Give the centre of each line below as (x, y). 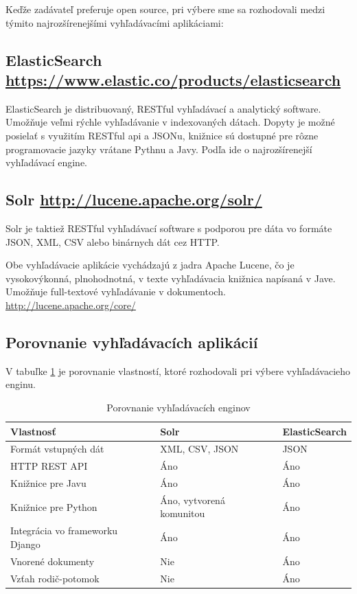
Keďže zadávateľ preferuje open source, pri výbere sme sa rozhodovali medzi (165, 9)
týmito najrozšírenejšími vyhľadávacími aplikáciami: (115, 22)
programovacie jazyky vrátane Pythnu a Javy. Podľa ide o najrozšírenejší (159, 149)
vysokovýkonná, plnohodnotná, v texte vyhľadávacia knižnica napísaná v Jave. (171, 278)
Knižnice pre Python (54, 506)
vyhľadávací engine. (47, 162)
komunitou (183, 513)
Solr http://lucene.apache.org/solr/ (134, 199)
